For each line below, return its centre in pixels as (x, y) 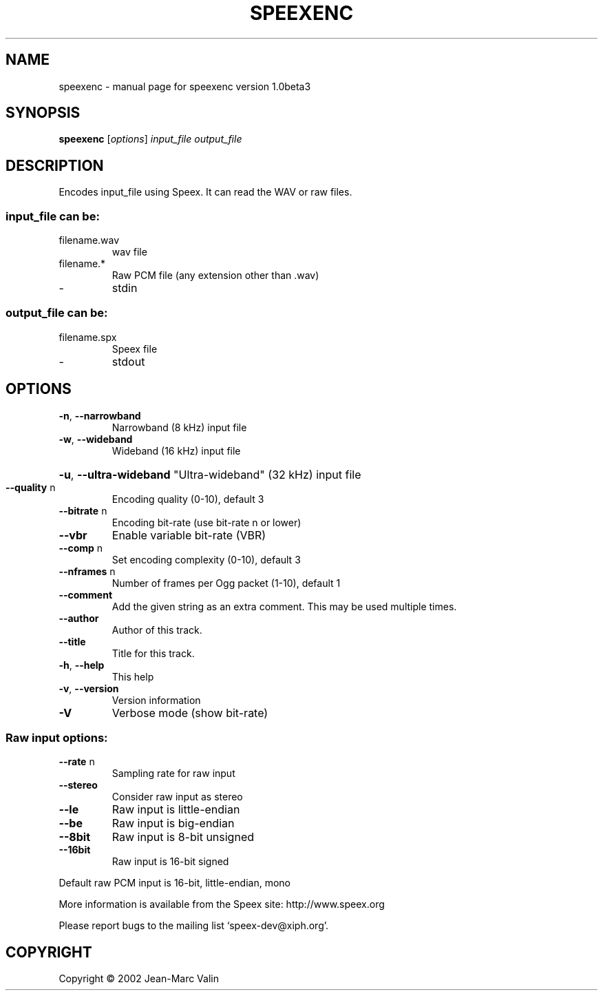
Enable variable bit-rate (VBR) (189, 535)
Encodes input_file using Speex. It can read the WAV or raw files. (205, 192)
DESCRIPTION (55, 165)
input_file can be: (53, 216)
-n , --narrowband (100, 415)
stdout (128, 361)
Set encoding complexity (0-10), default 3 (206, 559)
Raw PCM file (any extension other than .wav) (215, 276)
